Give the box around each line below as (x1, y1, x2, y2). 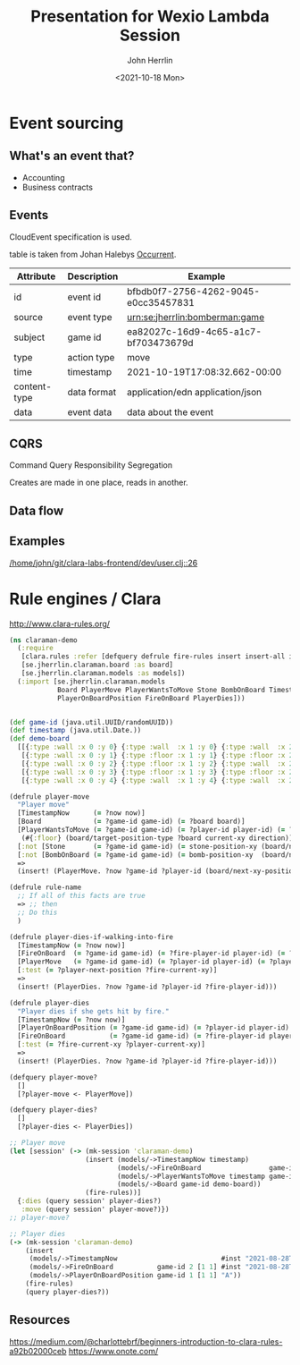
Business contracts (21, 182, 94, 192)
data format (67, 386, 117, 398)
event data (67, 405, 112, 418)
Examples (9, 534, 65, 549)
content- (13, 380, 52, 393)
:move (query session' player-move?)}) (21, 1205, 170, 1214)
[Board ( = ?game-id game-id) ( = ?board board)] (17, 817, 246, 827)
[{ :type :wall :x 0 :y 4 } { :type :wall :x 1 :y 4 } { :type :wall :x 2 (21, 776, 294, 784)
